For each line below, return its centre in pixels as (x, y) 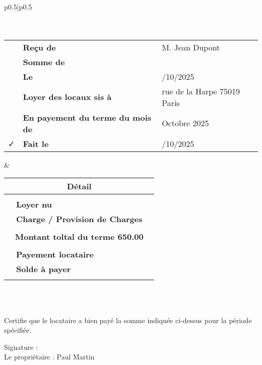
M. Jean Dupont (191, 47)
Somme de (44, 62)
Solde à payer (44, 269)
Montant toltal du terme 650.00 (79, 237)
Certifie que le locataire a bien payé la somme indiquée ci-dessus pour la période (128, 320)
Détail (79, 186)
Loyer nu (34, 204)
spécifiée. (18, 330)
